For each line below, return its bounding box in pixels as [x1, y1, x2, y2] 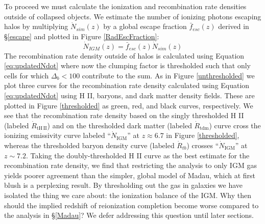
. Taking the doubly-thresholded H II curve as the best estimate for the [26, 150, 250, 160]
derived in [218, 21, 249, 32]
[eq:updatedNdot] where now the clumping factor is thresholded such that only [4, 60, 251, 71]
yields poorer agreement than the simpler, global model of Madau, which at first [4, 170, 255, 180]
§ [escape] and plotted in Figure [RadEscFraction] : [4, 31, 159, 41]
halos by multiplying [4, 21, 68, 32]
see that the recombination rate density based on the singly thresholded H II [4, 110, 244, 121]
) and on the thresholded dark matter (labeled [47, 120, 192, 130]
